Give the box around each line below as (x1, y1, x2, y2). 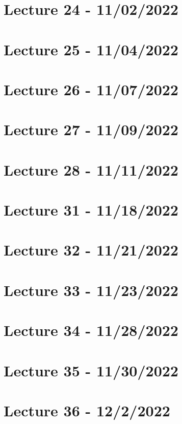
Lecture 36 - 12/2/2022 (4, 399, 170, 420)
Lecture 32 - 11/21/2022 (4, 239, 178, 260)
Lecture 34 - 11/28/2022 (4, 320, 178, 341)
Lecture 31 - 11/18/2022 (4, 199, 178, 220)
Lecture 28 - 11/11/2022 (4, 159, 178, 180)
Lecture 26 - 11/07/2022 (4, 78, 178, 99)
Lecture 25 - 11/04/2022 (4, 38, 178, 59)
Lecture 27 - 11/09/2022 (4, 119, 178, 140)
